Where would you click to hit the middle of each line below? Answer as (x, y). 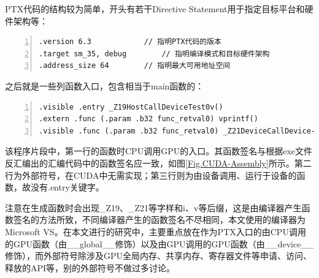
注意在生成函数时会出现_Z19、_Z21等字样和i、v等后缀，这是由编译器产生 (153, 207)
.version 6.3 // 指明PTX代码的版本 (130, 42)
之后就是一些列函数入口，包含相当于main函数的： (105, 85)
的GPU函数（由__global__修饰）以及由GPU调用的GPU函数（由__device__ (159, 243)
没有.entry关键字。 (67, 187)
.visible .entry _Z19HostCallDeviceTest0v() (131, 107)
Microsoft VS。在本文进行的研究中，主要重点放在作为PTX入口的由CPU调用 (156, 231)
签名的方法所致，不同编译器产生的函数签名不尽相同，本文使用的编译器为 (159, 220)
